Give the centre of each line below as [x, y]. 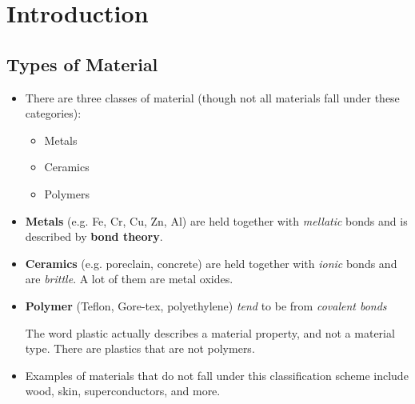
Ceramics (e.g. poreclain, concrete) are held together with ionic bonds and [211, 263]
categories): [53, 113]
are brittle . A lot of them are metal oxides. [129, 279]
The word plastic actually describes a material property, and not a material [210, 332]
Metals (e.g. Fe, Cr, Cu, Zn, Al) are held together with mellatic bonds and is [216, 220]
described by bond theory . [94, 236]
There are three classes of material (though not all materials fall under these [212, 97]
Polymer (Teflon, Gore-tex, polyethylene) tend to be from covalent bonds [206, 305]
